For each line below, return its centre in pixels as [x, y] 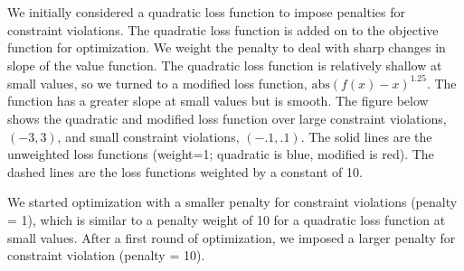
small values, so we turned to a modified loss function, [157, 83]
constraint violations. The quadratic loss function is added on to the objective [223, 29]
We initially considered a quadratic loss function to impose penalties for [206, 12]
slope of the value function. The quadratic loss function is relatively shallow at [225, 65]
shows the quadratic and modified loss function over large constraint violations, [227, 119]
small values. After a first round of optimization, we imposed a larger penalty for [232, 237]
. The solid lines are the [366, 136]
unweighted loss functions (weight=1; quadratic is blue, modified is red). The [221, 154]
